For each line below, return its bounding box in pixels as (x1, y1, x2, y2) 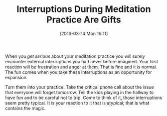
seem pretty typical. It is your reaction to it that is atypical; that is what (5, 100, 150, 106)
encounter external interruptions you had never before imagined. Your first (5, 58, 158, 64)
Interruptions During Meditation (16, 3, 151, 15)
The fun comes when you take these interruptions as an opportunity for (5, 69, 152, 75)
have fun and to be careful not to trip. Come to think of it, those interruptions (5, 95, 163, 101)
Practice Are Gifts (46, 14, 121, 25)
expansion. (5, 74, 28, 80)
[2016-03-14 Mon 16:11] (59, 30, 108, 36)
